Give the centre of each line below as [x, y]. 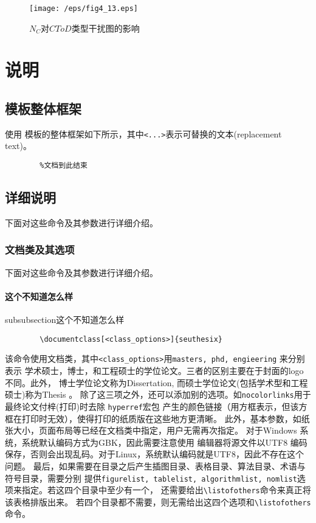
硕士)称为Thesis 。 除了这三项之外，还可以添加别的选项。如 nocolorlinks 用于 [158, 394]
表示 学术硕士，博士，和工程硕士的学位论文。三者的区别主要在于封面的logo [154, 371]
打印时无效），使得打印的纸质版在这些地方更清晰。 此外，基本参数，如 [161, 418]
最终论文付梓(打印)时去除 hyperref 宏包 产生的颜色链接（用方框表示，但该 [152, 406]
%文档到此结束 [64, 166]
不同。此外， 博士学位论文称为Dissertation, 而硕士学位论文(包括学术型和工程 [156, 382]
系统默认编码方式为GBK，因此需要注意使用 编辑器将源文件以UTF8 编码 [164, 442]
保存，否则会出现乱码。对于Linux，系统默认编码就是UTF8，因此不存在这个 [154, 454]
